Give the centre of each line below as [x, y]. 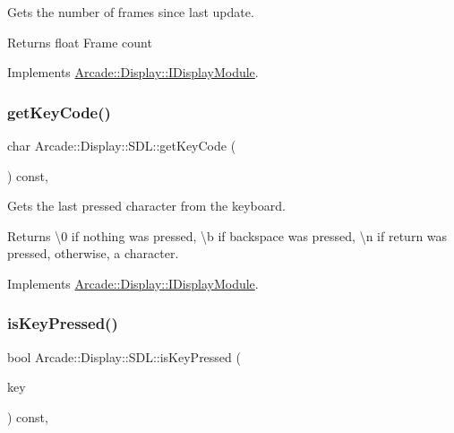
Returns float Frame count [80, 42]
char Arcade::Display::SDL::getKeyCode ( [122, 145]
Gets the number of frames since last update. [131, 12]
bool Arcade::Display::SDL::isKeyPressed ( [124, 356]
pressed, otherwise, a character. [93, 253]
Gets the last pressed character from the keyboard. [146, 206]
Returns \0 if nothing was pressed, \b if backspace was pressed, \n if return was [227, 235]
